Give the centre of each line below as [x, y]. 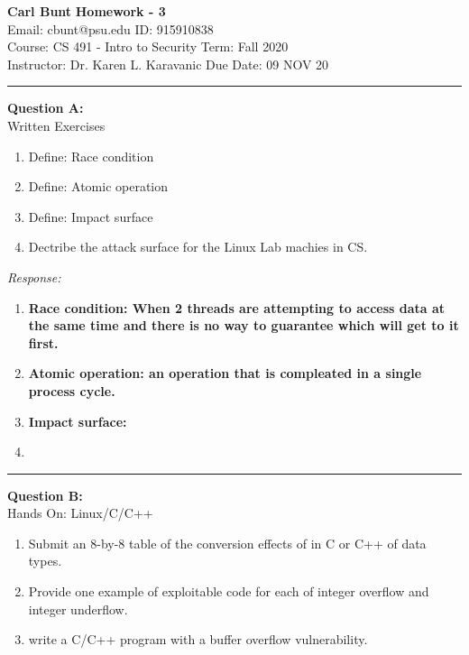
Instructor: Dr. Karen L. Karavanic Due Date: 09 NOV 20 [168, 64]
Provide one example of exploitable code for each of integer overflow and [229, 591]
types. [45, 561]
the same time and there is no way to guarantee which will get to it [244, 325]
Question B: [45, 495]
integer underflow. [78, 609]
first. [43, 342]
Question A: [46, 108]
